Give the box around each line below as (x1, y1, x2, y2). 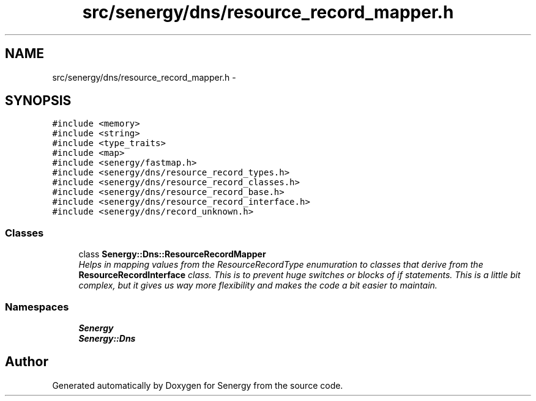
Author (5, 354, 48, 370)
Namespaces (5, 300, 69, 313)
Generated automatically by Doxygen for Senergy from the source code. (52, 380, 343, 391)
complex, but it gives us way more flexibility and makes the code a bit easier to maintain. (78, 280, 437, 291)
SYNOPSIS (5, 93, 72, 109)
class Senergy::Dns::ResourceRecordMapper (78, 249, 266, 260)
